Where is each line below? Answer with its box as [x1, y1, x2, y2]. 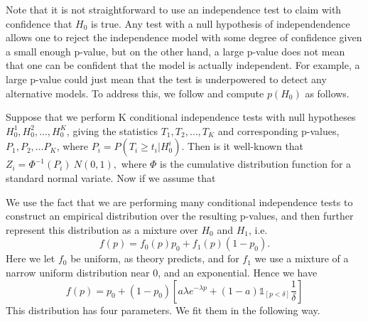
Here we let [6, 251, 55, 266]
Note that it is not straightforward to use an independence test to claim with [6, 2, 342, 16]
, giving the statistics [66, 123, 158, 138]
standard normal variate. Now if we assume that [6, 170, 216, 185]
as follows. [305, 85, 350, 100]
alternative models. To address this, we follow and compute [6, 85, 264, 100]
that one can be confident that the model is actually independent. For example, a [6, 58, 360, 73]
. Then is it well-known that [181, 139, 304, 154]
